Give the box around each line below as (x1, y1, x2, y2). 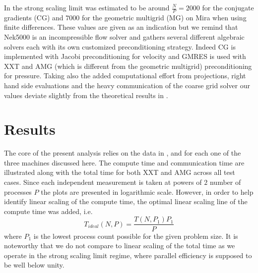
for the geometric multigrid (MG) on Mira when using (81, 12, 247, 22)
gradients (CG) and (4, 12, 64, 22)
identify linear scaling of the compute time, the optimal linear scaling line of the (4, 196, 248, 207)
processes (4, 186, 32, 197)
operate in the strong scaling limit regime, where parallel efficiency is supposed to (4, 250, 252, 260)
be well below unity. (4, 260, 64, 270)
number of (209, 177, 241, 187)
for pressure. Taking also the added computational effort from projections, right (4, 70, 246, 81)
